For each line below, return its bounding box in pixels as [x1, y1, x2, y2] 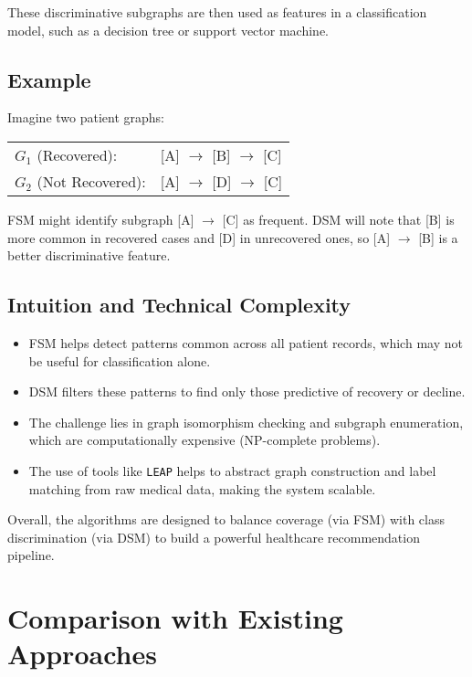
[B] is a [418, 227, 458, 247]
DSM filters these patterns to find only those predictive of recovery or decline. [28, 382, 466, 401]
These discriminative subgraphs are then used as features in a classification [7, 3, 427, 21]
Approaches [7, 635, 157, 672]
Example [7, 65, 91, 93]
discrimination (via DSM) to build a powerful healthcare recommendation [7, 527, 420, 546]
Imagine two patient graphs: [7, 108, 165, 127]
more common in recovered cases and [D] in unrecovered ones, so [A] [7, 227, 391, 247]
